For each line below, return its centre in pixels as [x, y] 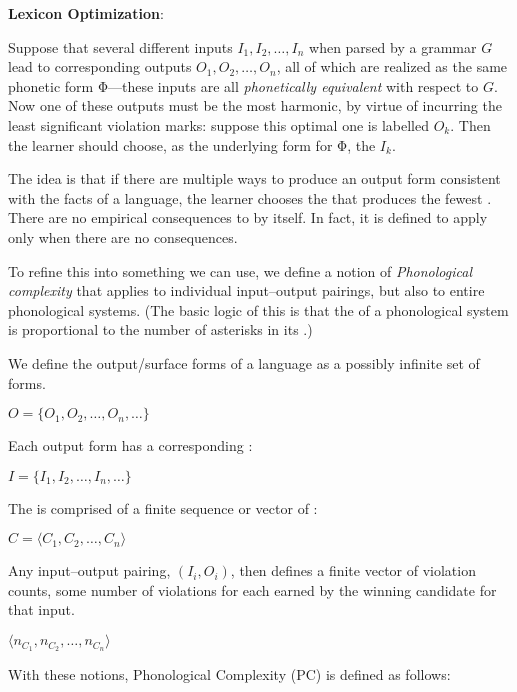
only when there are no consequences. [123, 236]
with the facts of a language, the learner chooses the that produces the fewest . [250, 197]
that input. [41, 609]
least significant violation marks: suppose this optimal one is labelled [218, 124]
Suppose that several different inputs [120, 46]
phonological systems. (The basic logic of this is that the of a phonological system [258, 309]
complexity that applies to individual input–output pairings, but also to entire [246, 290]
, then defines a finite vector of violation [353, 570]
